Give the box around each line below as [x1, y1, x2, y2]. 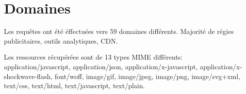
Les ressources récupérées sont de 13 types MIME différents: [4, 52, 183, 62]
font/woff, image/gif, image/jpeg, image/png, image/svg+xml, [54, 71, 241, 81]
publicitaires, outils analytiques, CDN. [4, 35, 118, 46]
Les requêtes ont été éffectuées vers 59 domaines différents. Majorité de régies [4, 26, 234, 36]
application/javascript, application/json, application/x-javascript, [4, 61, 198, 71]
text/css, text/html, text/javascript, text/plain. [4, 80, 145, 91]
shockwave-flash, [4, 71, 53, 81]
